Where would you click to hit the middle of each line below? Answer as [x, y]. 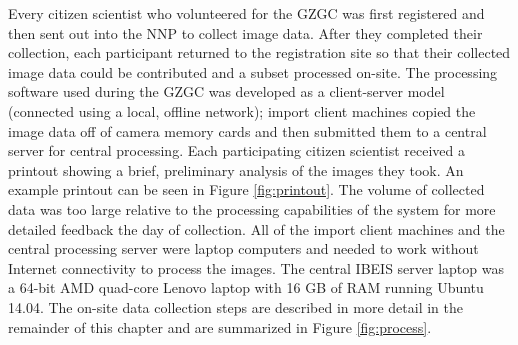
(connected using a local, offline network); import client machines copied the [242, 110]
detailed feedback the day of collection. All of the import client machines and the [256, 228]
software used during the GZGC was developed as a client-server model [226, 91]
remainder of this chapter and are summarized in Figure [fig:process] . [220, 326]
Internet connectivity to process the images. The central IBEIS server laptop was [256, 267]
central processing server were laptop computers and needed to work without [243, 248]
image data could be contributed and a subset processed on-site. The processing [253, 71]
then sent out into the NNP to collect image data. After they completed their [245, 32]
